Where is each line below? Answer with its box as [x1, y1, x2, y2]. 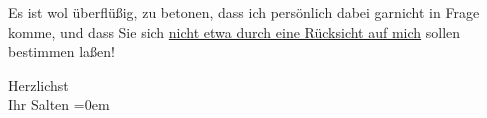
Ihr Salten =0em [8, 94, 110, 115]
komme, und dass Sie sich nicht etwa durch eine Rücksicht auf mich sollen [8, 21, 461, 42]
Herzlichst [8, 74, 69, 95]
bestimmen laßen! [8, 41, 116, 62]
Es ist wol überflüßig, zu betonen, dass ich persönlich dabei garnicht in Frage [8, 2, 480, 22]
